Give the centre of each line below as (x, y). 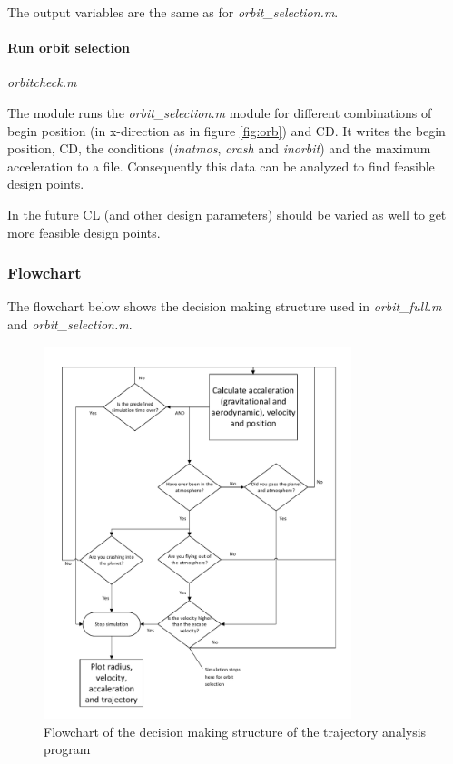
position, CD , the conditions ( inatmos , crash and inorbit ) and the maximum (219, 148)
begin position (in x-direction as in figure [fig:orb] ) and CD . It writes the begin (226, 130)
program (67, 749)
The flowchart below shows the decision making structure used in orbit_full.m (225, 306)
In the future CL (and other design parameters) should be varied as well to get (227, 214)
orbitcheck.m (42, 82)
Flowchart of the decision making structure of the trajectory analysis (235, 731)
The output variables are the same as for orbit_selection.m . (173, 12)
